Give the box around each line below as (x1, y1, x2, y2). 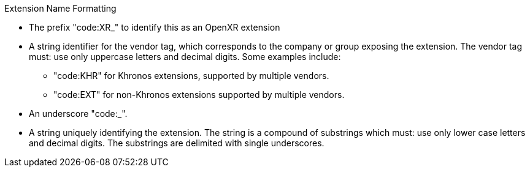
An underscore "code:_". (29, 108, 128, 119)
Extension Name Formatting (4, 3, 117, 13)
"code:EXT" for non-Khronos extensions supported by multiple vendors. (53, 89, 345, 100)
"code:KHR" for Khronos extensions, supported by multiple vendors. (53, 70, 329, 81)
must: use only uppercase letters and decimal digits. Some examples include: (29, 51, 341, 62)
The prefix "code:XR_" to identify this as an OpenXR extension (29, 22, 280, 32)
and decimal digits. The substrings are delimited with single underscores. (29, 138, 325, 148)
